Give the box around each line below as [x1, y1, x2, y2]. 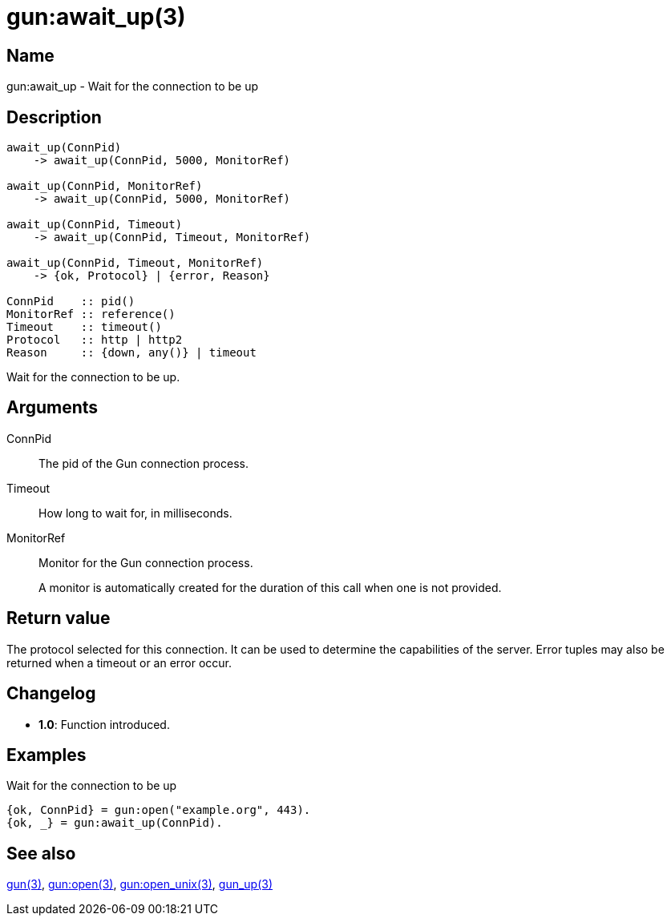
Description [6, 107, 102, 127]
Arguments [6, 397, 99, 418]
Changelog [6, 683, 96, 704]
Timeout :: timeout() [6, 320, 162, 334]
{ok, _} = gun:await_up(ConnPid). [6, 816, 223, 830]
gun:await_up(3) [6, 3, 186, 30]
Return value [6, 608, 111, 629]
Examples [6, 744, 87, 765]
